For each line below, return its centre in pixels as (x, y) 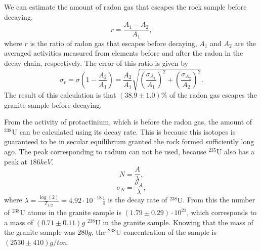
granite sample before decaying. (53, 104)
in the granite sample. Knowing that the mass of (178, 222)
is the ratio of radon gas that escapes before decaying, (114, 43)
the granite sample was (40, 232)
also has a (240, 151)
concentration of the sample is (170, 232)
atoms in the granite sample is (74, 212)
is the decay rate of (138, 200)
